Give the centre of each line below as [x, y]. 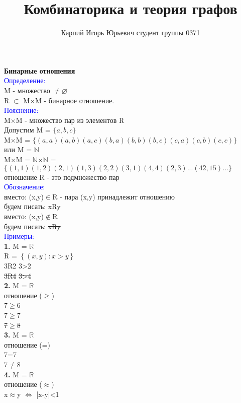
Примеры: [19, 236]
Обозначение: [25, 187]
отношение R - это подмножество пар [62, 177]
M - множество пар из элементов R [70, 120]
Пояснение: [21, 110]
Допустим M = [27, 130]
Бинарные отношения [40, 70]
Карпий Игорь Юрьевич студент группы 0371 [131, 32]
